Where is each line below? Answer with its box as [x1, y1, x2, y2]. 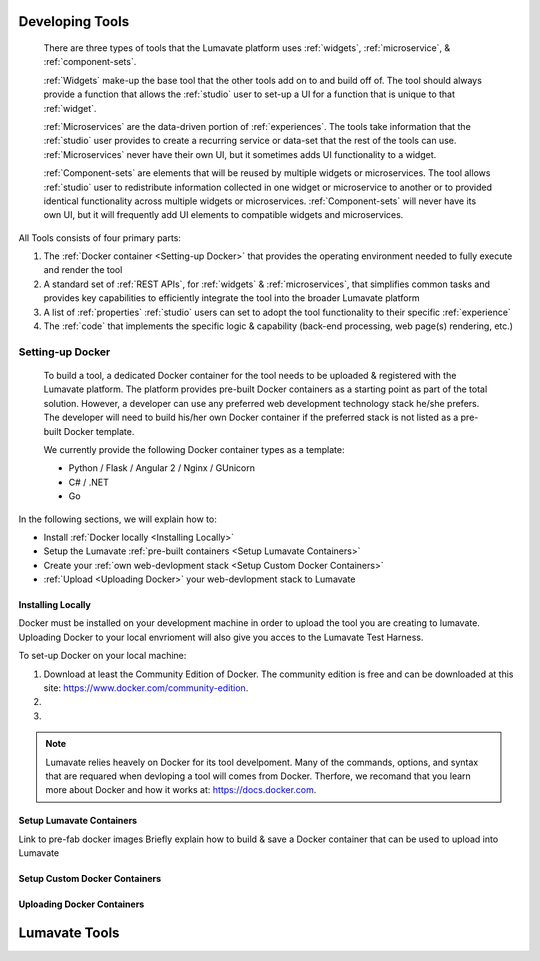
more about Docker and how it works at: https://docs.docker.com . [45, 784, 317, 796]
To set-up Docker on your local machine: [18, 650, 187, 662]
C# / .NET [68, 476, 110, 488]
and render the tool [43, 264, 123, 276]
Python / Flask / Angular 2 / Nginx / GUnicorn [68, 462, 255, 474]
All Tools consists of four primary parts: [18, 231, 182, 244]
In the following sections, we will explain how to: [18, 513, 217, 525]
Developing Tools [18, 13, 130, 30]
